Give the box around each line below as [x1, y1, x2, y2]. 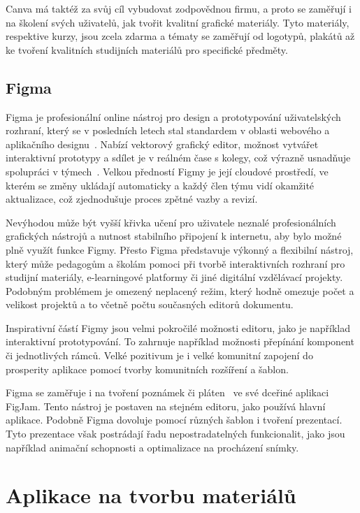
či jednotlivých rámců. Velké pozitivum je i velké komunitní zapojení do [6, 348, 313, 363]
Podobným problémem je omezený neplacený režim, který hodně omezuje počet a [6, 283, 354, 298]
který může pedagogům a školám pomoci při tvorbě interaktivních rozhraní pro [6, 256, 345, 270]
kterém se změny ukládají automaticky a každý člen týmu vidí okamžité [6, 178, 315, 192]
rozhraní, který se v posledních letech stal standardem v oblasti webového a [6, 123, 330, 138]
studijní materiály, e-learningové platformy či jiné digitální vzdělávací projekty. [6, 270, 343, 284]
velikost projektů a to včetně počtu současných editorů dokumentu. [6, 297, 294, 312]
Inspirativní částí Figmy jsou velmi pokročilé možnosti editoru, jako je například [6, 320, 351, 335]
